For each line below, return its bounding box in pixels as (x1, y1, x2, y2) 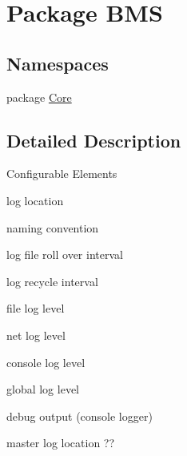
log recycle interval (6, 272, 98, 289)
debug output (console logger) (6, 407, 153, 424)
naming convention (6, 219, 99, 236)
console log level (6, 353, 86, 370)
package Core (6, 88, 72, 105)
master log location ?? (6, 434, 115, 451)
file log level (6, 300, 65, 317)
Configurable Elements (6, 165, 117, 182)
